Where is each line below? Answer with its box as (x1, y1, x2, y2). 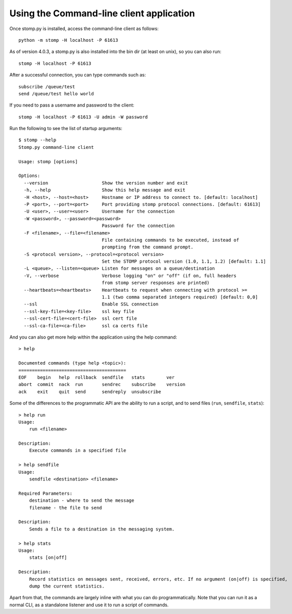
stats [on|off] (29, 555, 67, 560)
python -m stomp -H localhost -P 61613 (18, 37, 118, 43)
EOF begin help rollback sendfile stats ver (18, 374, 175, 380)
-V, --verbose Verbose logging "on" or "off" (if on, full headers (23, 273, 237, 278)
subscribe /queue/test (18, 84, 76, 89)
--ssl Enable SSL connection (23, 301, 159, 307)
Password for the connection (102, 223, 175, 229)
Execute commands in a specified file (29, 448, 127, 453)
